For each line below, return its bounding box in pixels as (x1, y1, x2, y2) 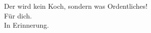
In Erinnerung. (4, 20, 49, 30)
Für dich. (4, 10, 32, 20)
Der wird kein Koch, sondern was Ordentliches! (4, 1, 148, 11)
